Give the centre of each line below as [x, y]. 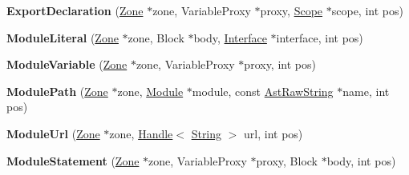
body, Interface [230, 37]
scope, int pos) [367, 10]
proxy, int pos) [280, 64]
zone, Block [156, 37]
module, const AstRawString [263, 91]
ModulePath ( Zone [57, 91]
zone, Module [150, 91]
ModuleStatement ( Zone [73, 160]
